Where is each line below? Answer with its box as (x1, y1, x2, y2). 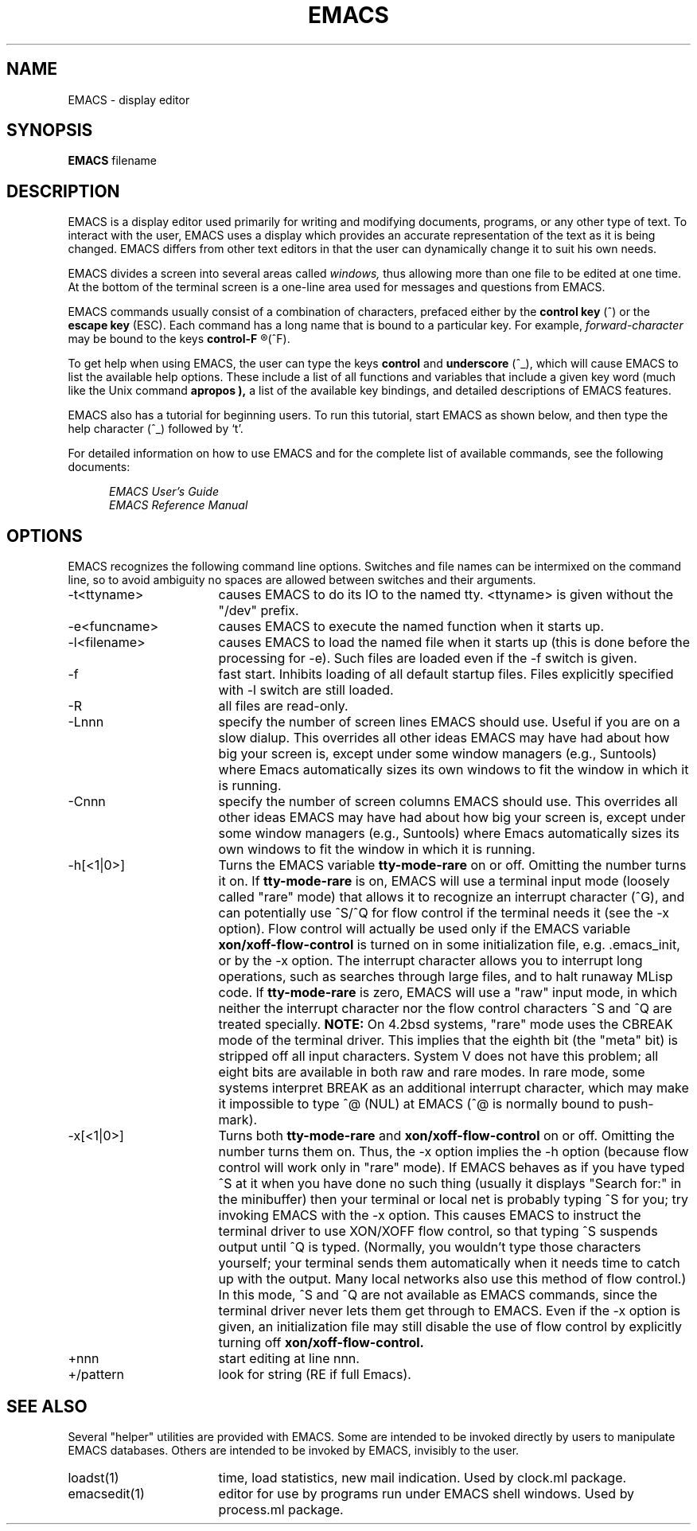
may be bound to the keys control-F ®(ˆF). (68, 332, 290, 346)
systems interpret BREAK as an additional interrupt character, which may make (218, 1080, 689, 1097)
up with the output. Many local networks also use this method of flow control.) (218, 1271, 687, 1288)
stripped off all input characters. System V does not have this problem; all (218, 1048, 659, 1065)
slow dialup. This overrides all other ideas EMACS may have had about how (218, 730, 670, 746)
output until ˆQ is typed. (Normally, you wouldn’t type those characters (218, 1239, 641, 1256)
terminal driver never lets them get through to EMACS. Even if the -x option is (218, 1303, 681, 1319)
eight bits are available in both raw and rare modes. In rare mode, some (218, 1064, 645, 1081)
